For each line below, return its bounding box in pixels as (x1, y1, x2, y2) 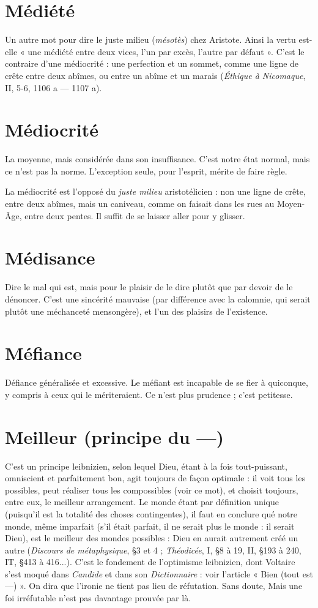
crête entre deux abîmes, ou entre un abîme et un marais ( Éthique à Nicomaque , (5, 69, 306, 81)
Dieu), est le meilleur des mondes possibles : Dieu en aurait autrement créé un (5, 531, 298, 544)
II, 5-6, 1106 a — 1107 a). (5, 81, 102, 94)
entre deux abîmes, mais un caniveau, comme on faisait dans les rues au (5, 197, 275, 209)
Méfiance (5, 340, 82, 366)
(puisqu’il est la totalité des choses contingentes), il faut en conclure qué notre (5, 507, 298, 520)
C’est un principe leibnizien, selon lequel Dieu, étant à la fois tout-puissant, (5, 459, 287, 472)
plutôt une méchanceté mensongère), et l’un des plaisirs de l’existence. (5, 304, 268, 317)
